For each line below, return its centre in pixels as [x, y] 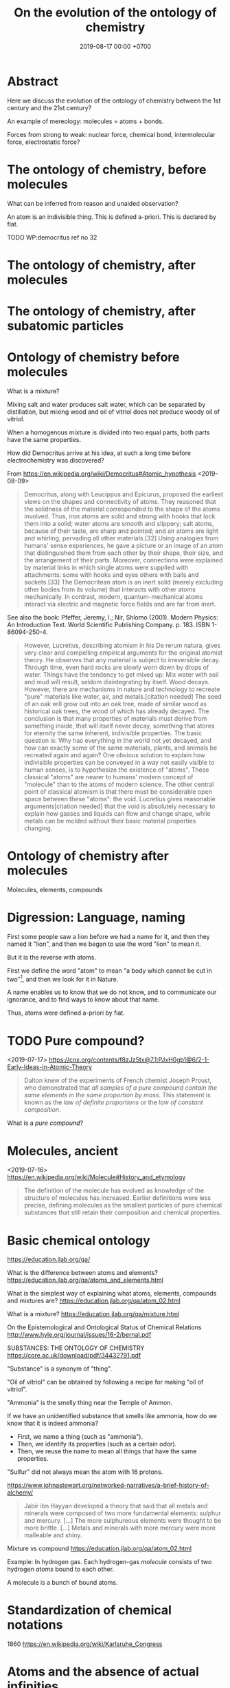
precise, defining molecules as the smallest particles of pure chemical [123, 1205]
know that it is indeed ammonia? [53, 1424]
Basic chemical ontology [79, 1240]
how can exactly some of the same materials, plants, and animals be [120, 748]
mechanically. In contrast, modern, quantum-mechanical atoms [113, 596]
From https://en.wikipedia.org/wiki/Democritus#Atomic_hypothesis [102, 474]
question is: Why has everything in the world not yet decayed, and [117, 740]
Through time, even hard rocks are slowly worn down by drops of [116, 667]
